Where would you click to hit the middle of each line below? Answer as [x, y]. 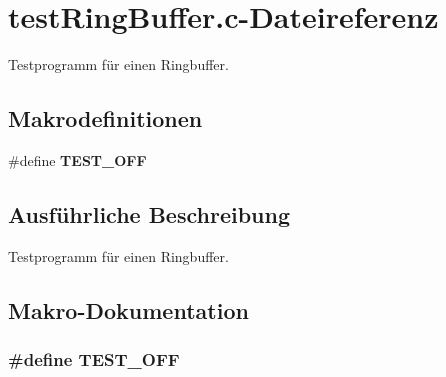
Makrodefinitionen [105, 118]
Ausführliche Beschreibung [149, 213]
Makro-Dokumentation [128, 309]
